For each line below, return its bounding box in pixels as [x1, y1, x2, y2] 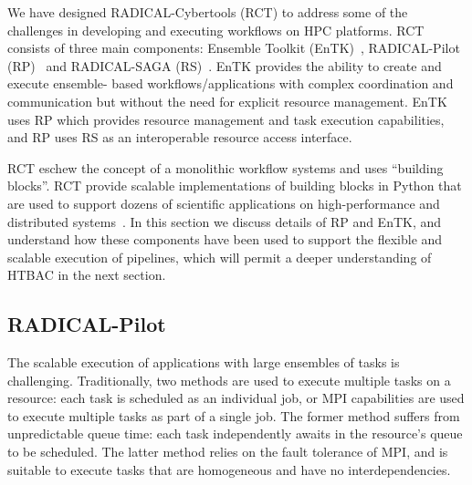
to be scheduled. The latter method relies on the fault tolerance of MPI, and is [7, 442, 448, 461]
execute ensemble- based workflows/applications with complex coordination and [7, 74, 454, 93]
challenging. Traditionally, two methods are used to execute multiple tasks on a [7, 370, 451, 389]
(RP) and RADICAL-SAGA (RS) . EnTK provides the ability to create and [7, 56, 442, 75]
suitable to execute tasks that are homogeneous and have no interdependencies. [7, 459, 451, 479]
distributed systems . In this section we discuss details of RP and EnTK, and [7, 212, 442, 231]
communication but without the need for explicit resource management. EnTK [7, 91, 447, 110]
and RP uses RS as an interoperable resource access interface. [7, 128, 352, 147]
